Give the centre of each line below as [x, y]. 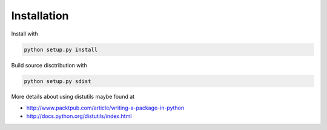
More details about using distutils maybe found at [73, 97]
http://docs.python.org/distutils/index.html [79, 116]
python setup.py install [61, 49]
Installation [40, 16]
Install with [25, 34]
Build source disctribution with [49, 65]
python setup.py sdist [58, 81]
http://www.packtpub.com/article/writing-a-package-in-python [105, 108]
